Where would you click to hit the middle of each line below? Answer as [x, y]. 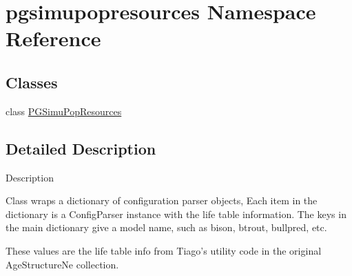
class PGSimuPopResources [64, 111]
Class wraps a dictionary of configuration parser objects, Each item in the [162, 200]
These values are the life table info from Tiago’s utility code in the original [164, 250]
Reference [53, 38]
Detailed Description [81, 148]
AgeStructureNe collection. [62, 264]
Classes [32, 82]
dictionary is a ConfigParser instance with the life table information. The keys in [176, 214]
